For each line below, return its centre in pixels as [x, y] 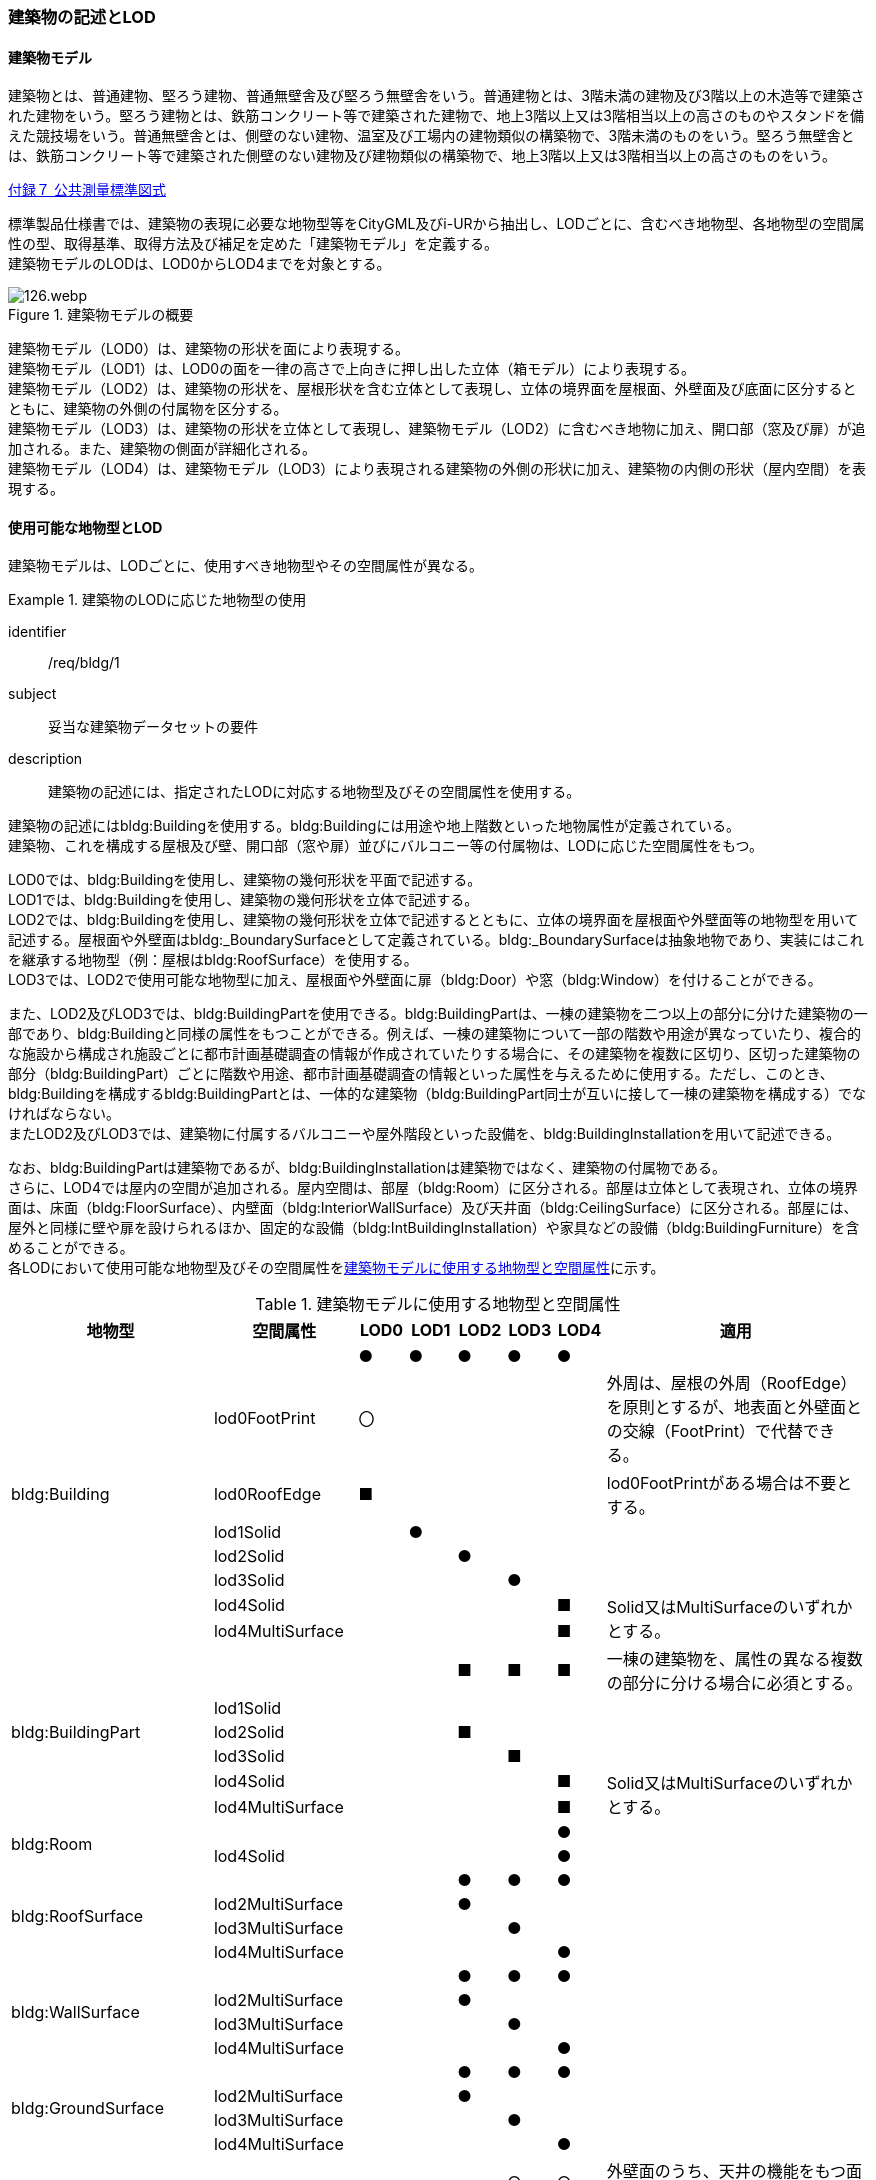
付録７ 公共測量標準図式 [87, 190]
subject [32, 694]
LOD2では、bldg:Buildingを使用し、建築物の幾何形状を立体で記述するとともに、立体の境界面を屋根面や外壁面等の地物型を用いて [433, 920]
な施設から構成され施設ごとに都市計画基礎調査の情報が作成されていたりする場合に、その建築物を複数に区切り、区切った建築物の [434, 1054]
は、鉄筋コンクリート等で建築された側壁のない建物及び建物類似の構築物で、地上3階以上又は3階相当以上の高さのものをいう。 [422, 156]
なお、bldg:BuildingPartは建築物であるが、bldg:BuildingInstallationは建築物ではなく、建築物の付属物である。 [367, 1168]
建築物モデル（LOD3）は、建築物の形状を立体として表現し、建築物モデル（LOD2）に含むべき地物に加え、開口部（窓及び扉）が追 [437, 429]
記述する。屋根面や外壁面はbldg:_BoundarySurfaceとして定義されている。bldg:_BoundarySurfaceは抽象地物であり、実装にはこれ [436, 940]
